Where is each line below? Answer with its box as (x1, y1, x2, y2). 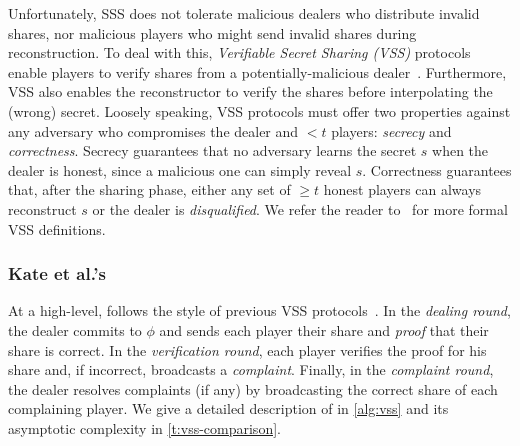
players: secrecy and (331, 120, 452, 141)
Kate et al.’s (8, 261, 106, 286)
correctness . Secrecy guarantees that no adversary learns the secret (8, 140, 417, 161)
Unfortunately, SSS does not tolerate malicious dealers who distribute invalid (8, 3, 480, 23)
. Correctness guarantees (362, 159, 512, 180)
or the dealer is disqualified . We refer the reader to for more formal (92, 198, 508, 219)
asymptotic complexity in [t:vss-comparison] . (8, 417, 281, 438)
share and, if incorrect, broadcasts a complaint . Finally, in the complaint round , (8, 359, 494, 380)
